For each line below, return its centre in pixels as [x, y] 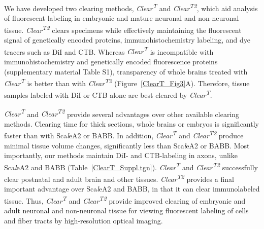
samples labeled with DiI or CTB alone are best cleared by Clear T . [108, 94]
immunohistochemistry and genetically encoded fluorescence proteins [111, 61]
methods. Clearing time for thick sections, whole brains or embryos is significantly [131, 123]
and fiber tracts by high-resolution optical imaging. [84, 220]
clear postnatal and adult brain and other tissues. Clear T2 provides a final [119, 178]
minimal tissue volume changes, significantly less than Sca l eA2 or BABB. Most [127, 145]
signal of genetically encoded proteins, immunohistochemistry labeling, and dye [127, 40]
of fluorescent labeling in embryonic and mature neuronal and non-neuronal [122, 18]
